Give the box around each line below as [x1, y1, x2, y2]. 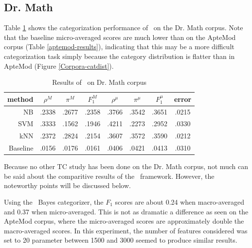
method [7, 94, 34, 104]
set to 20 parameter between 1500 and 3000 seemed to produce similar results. [4, 235, 237, 245]
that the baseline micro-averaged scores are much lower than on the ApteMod [4, 32, 236, 42]
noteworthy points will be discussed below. [4, 180, 131, 191]
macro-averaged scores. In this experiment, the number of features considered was [4, 225, 248, 235]
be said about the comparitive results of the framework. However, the [4, 171, 215, 181]
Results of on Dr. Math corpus [52, 77, 147, 87]
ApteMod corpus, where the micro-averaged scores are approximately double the [4, 216, 244, 226]
